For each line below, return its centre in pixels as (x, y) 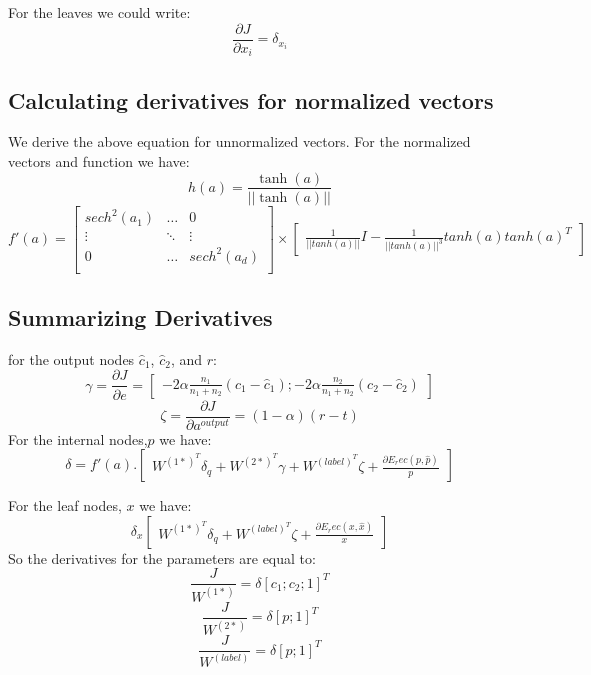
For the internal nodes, (78, 438)
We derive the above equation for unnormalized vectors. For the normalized (239, 141)
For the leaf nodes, (65, 505)
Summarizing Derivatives (140, 317)
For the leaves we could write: (99, 12)
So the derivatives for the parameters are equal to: (162, 557)
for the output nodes (71, 358)
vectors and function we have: (99, 160)
